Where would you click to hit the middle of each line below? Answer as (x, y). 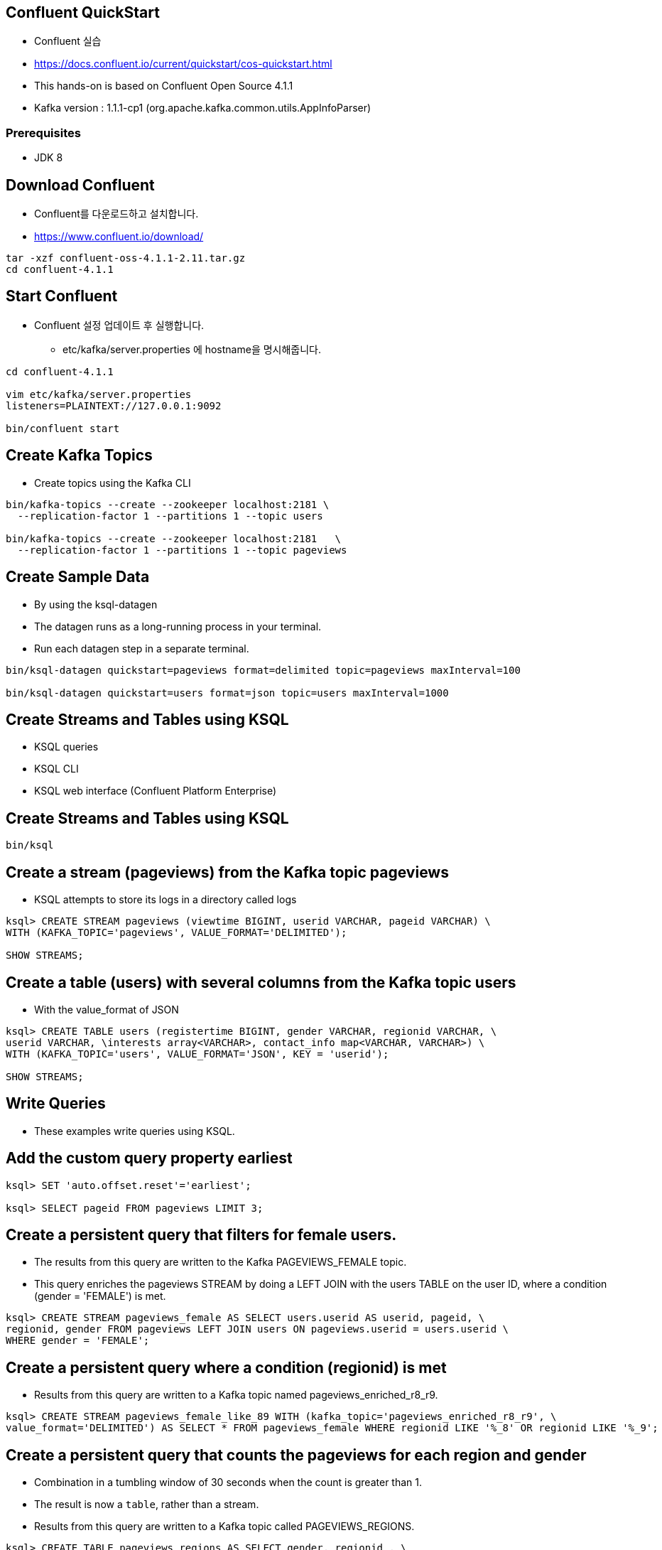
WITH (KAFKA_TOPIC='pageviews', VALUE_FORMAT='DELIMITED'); (177, 933)
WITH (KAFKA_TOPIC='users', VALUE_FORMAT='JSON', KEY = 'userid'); (197, 1054)
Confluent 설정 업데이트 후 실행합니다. (119, 325)
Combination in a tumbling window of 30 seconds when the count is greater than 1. (228, 1482)
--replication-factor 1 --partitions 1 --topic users (170, 516)
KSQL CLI (56, 769)
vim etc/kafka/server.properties (99, 394)
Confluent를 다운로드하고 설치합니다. (116, 214)
